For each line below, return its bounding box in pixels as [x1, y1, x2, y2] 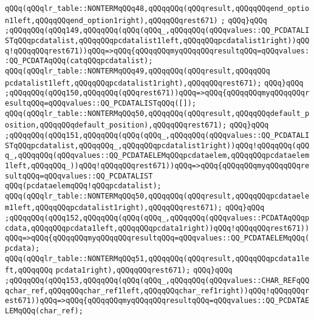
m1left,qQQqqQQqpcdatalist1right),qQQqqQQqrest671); [5, 203, 222, 213]
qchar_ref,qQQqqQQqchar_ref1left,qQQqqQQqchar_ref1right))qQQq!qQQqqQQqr [5, 286, 310, 295]
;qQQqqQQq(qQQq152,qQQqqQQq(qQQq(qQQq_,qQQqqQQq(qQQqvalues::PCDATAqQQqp [5, 214, 310, 223]
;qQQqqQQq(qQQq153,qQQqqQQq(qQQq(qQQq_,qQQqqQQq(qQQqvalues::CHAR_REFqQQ [5, 276, 310, 285]
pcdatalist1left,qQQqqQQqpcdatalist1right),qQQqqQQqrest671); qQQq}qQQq [5, 78, 304, 87]
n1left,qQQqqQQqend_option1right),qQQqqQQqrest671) [5, 16, 218, 25]
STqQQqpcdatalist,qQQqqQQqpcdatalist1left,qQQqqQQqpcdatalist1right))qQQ [5, 36, 310, 45]
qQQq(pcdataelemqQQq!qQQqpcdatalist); [5, 182, 162, 191]
